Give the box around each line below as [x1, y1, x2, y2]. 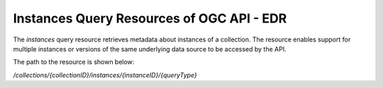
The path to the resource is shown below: [13, 58, 135, 66]
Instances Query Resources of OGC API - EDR [13, 11, 287, 26]
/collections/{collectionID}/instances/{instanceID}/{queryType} [13, 70, 198, 79]
